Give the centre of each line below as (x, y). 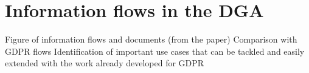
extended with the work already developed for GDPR (105, 63)
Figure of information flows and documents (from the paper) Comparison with (151, 39)
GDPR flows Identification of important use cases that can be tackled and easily (155, 51)
